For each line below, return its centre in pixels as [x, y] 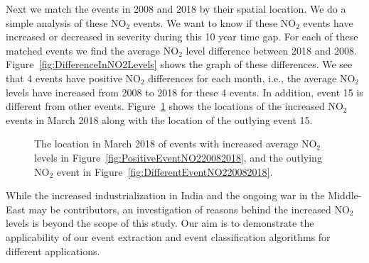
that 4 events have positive [64, 78]
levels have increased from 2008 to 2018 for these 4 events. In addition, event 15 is [184, 92]
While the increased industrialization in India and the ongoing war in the [165, 195]
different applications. [53, 251]
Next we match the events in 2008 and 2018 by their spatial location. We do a [176, 9]
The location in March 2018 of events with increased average [166, 144]
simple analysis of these [57, 22]
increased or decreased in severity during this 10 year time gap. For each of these [182, 37]
